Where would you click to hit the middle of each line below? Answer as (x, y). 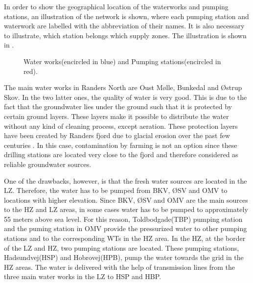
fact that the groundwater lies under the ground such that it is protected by (118, 106)
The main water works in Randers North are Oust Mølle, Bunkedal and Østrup (123, 87)
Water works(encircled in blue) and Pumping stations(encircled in (122, 61)
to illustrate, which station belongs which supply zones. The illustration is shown (125, 35)
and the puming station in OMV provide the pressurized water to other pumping (126, 228)
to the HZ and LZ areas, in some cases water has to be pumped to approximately (126, 209)
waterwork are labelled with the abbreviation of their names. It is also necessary (124, 26)
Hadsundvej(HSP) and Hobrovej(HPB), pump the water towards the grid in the (124, 257)
